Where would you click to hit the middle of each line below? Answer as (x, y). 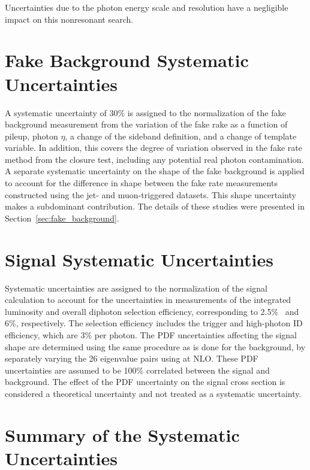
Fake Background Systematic (127, 60)
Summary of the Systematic (122, 434)
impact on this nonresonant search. (69, 19)
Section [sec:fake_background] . (62, 218)
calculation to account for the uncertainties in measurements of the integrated (148, 300)
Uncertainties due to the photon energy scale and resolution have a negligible (147, 7)
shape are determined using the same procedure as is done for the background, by (155, 346)
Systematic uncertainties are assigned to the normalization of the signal (136, 288)
